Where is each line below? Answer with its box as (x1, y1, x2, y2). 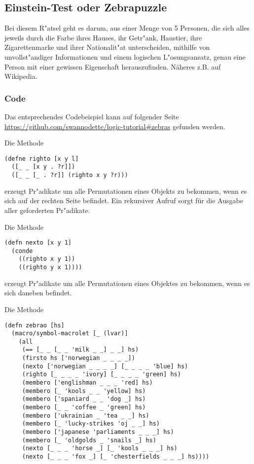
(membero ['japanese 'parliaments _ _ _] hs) (22, 428, 174, 436)
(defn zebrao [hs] (4, 321, 65, 329)
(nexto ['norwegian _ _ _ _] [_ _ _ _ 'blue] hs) (22, 362, 188, 370)
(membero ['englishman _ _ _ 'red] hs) (22, 379, 153, 387)
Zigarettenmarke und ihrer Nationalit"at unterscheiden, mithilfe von (4, 42, 210, 52)
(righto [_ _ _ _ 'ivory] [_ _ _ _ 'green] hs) (22, 371, 181, 378)
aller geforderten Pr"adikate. (4, 205, 90, 215)
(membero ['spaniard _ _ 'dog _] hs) (22, 395, 146, 403)
